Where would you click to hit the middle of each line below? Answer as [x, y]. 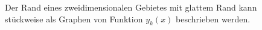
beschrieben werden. [213, 19]
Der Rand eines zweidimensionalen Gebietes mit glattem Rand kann [131, 7]
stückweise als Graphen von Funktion [74, 19]
